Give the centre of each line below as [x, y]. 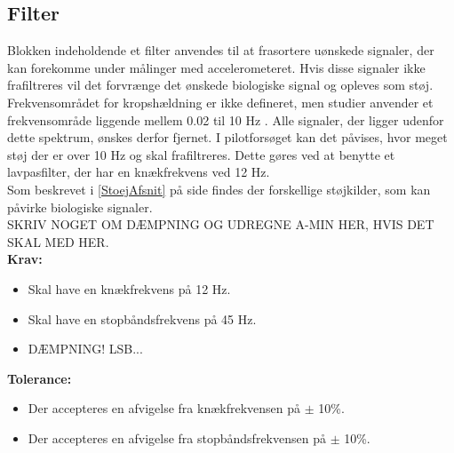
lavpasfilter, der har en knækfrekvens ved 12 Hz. [139, 172]
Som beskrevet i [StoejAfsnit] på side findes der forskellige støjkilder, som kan [219, 189]
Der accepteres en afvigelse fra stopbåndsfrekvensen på [177, 437]
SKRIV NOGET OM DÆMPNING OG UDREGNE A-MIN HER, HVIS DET [221, 224]
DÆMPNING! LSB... [85, 349]
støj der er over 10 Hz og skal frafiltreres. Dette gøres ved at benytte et [201, 154]
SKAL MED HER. [58, 241]
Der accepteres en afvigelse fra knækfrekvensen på [164, 408]
